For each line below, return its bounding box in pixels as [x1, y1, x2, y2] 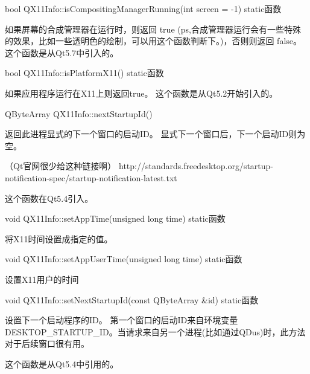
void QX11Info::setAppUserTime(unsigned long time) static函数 [5, 253, 242, 265]
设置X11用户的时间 [5, 272, 79, 285]
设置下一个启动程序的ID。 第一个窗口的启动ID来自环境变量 [5, 314, 238, 326]
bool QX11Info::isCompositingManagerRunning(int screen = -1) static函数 [5, 2, 282, 15]
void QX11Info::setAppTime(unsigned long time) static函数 [5, 212, 226, 225]
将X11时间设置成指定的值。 [5, 232, 113, 245]
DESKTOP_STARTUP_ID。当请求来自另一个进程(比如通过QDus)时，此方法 [5, 325, 306, 338]
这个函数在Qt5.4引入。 [5, 192, 93, 204]
